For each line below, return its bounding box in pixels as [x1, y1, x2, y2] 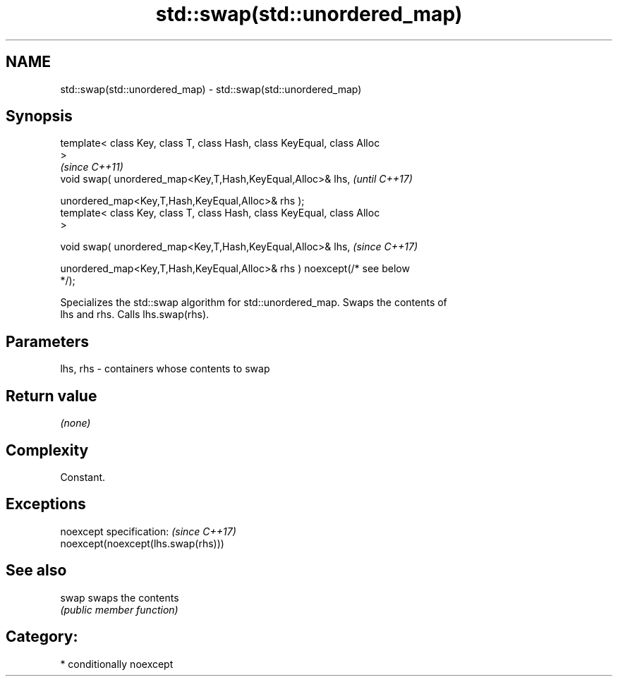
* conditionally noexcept [60, 657, 174, 670]
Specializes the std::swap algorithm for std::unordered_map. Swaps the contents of [60, 296, 447, 309]
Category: [6, 628, 78, 646]
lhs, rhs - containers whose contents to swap [60, 363, 270, 375]
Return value [6, 386, 97, 405]
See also [6, 561, 67, 580]
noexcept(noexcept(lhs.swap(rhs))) [60, 537, 224, 549]
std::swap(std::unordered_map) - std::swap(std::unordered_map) [60, 83, 362, 95]
